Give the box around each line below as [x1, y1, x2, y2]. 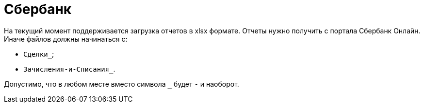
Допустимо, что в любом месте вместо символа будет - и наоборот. [4, 79, 239, 88]
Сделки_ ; [23, 49, 54, 58]
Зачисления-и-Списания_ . [23, 64, 115, 73]
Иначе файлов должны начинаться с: [4, 34, 128, 43]
